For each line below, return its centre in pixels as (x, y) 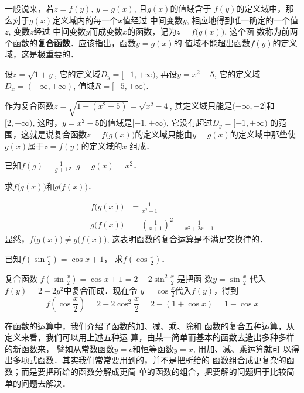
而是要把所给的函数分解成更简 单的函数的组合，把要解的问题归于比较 (153, 371)
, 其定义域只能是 (201, 106)
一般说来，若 (29, 8)
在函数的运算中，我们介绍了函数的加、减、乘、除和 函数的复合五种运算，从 (150, 325)
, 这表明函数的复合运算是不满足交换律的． (187, 239)
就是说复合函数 (58, 134)
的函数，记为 (152, 31)
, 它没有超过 (189, 122)
